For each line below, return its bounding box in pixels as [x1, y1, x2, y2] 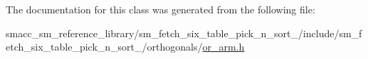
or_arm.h [202, 39, 245, 54]
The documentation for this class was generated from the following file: [6, 2, 315, 16]
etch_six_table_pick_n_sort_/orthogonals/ [6, 39, 203, 54]
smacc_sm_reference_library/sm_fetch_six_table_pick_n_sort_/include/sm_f [6, 25, 362, 40]
